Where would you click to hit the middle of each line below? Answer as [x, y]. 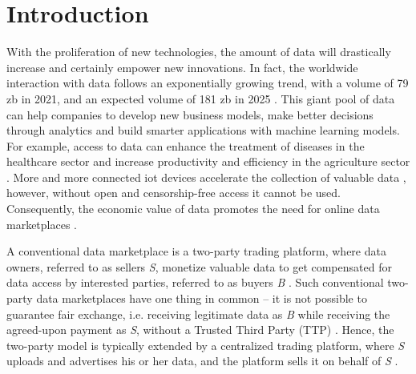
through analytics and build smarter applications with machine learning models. [203, 130]
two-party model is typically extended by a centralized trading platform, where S [206, 345]
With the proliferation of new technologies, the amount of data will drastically [199, 52]
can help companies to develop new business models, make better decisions [190, 114]
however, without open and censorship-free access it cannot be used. [174, 193]
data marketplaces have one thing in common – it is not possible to [202, 298]
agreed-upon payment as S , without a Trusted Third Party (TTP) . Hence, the [200, 330]
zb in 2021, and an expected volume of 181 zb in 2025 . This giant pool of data [201, 98]
